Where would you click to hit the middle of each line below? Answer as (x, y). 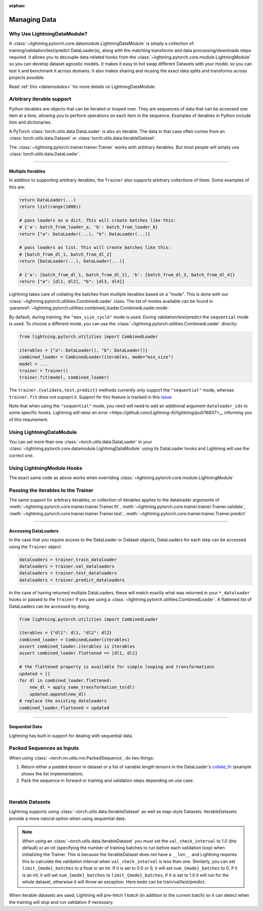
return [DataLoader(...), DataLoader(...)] (72, 261)
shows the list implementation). (53, 774)
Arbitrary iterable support (40, 99)
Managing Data (33, 19)
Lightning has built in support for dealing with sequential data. (71, 736)
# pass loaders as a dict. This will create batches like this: (98, 220)
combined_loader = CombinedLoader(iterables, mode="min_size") (96, 357)
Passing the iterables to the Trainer (51, 490)
